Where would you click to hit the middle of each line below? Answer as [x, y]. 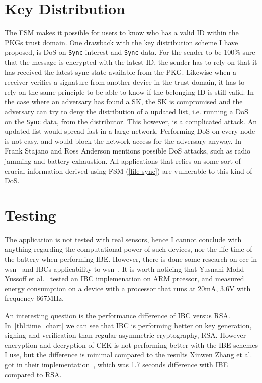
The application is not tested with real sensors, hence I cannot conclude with [123, 239]
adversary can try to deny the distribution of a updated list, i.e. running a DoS [126, 111]
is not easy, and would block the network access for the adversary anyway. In [123, 141]
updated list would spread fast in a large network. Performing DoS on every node [130, 131]
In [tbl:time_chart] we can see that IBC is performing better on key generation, [128, 325]
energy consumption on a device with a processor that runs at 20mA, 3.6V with [128, 288]
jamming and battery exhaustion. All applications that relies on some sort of [123, 160]
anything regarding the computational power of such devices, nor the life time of [128, 249]
